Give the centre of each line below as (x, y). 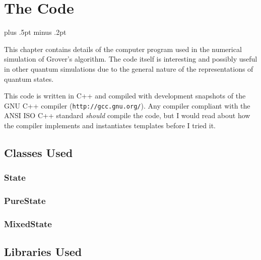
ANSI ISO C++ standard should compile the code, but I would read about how (127, 115)
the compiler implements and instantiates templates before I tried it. (110, 125)
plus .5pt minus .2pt (35, 32)
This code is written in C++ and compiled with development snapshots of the (125, 96)
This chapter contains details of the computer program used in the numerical (123, 49)
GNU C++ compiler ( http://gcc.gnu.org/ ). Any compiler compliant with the (127, 105)
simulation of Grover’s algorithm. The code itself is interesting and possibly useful (131, 59)
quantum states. (29, 79)
